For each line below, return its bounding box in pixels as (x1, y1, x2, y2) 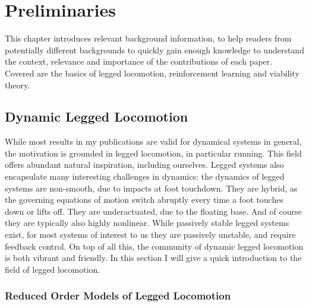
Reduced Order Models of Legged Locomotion (5, 288, 231, 303)
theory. (5, 78, 30, 91)
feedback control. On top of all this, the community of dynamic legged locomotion (5, 240, 304, 252)
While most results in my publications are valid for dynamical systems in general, (5, 135, 302, 148)
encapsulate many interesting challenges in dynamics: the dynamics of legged (5, 170, 285, 183)
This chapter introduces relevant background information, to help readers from (5, 32, 292, 44)
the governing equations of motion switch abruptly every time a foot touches (5, 193, 283, 206)
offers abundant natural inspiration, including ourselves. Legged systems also (5, 158, 284, 171)
